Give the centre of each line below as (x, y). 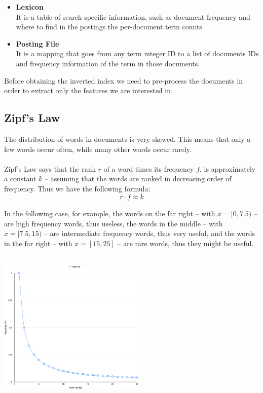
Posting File (37, 43)
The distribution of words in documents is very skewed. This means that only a (127, 139)
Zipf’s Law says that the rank (50, 168)
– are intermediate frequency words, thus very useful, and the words (149, 233)
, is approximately (228, 168)
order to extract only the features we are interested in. (88, 90)
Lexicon (30, 7)
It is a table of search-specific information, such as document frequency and (133, 16)
